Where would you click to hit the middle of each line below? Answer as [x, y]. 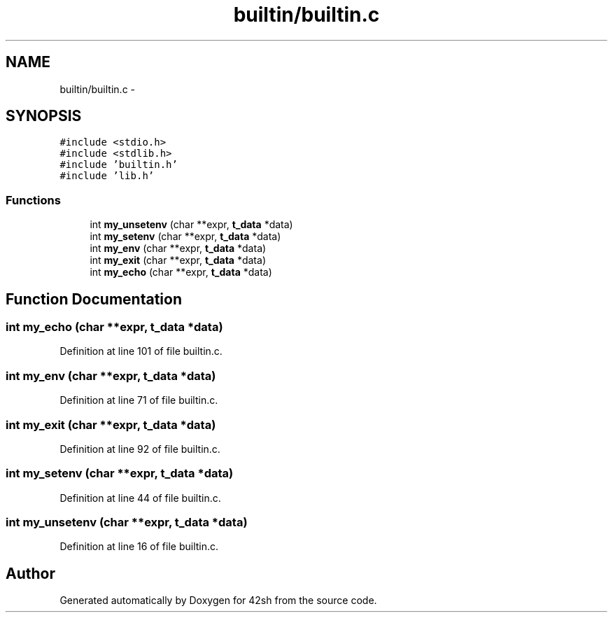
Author [30, 573]
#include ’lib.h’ [107, 176]
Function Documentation [94, 299]
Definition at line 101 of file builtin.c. [141, 351]
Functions [33, 200]
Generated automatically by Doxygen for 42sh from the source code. [218, 601]
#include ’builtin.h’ [119, 165]
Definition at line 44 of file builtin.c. [140, 498]
